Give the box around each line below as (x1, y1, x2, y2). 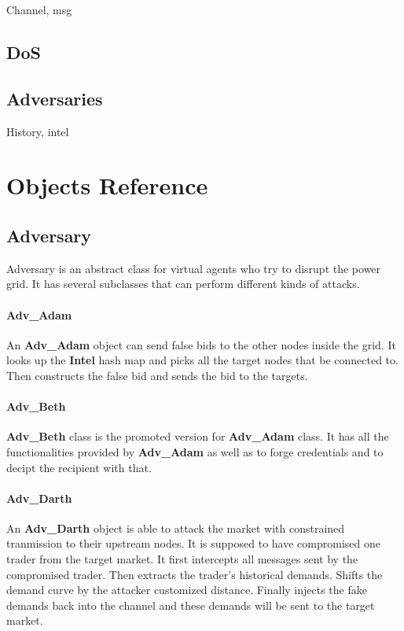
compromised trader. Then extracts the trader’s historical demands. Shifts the (6, 566, 383, 582)
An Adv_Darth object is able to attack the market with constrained (6, 519, 345, 536)
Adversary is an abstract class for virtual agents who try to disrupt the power (6, 260, 381, 276)
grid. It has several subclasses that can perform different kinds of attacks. (6, 275, 360, 292)
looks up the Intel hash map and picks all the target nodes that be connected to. (6, 352, 398, 368)
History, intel (6, 123, 69, 139)
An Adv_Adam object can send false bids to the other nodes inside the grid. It (6, 336, 396, 352)
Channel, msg (6, 2, 72, 17)
